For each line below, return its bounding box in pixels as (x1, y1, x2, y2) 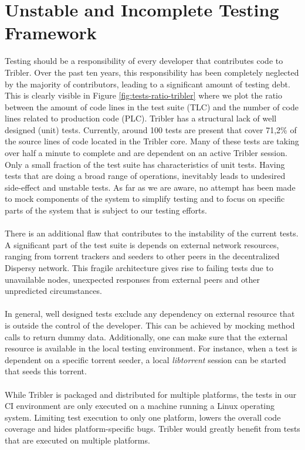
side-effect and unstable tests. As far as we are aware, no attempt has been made (5, 181, 296, 193)
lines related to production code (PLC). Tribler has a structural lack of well (5, 112, 277, 124)
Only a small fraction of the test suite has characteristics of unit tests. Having (5, 158, 285, 170)
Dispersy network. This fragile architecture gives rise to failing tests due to (5, 262, 273, 273)
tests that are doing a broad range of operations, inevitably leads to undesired (5, 170, 286, 182)
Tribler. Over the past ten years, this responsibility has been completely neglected (5, 66, 299, 78)
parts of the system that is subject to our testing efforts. (5, 204, 207, 216)
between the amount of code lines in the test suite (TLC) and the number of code (5, 100, 299, 113)
